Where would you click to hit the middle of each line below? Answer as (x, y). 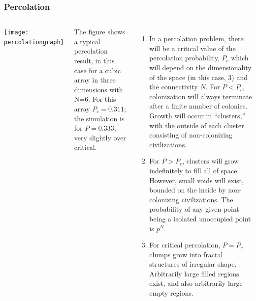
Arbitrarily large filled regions (194, 273)
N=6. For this (95, 99)
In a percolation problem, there (196, 39)
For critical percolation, (185, 245)
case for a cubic (97, 70)
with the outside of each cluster (197, 125)
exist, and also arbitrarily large (196, 283)
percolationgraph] (34, 42)
